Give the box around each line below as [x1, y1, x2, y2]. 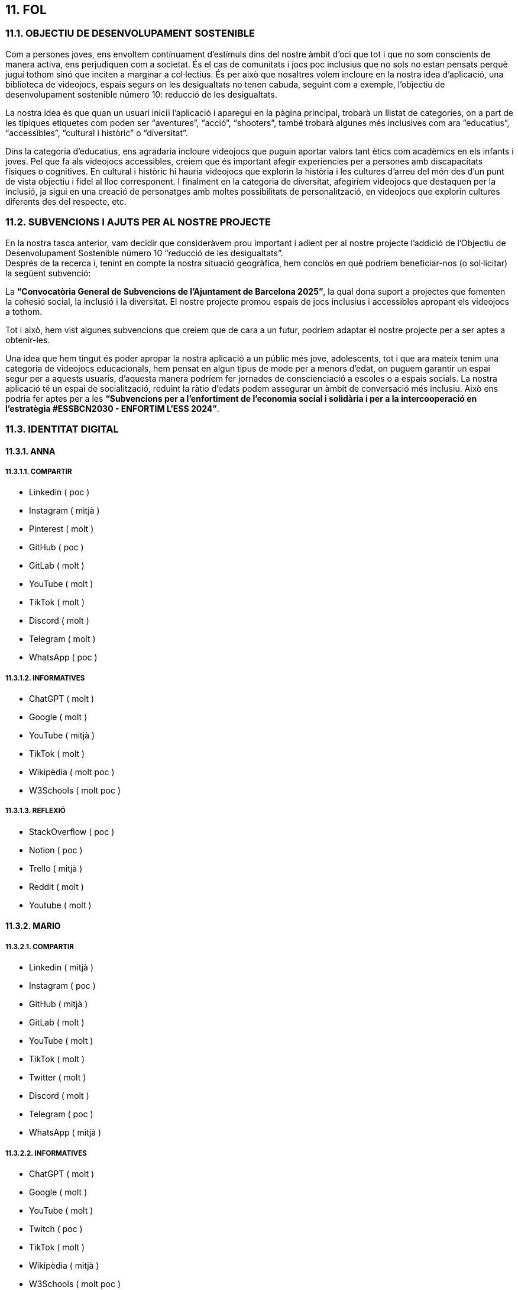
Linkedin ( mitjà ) [29, 962, 93, 973]
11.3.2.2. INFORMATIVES [5, 1149, 87, 1157]
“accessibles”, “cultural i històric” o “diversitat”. [5, 127, 188, 138]
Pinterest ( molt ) [29, 524, 94, 534]
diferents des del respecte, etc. [5, 196, 127, 207]
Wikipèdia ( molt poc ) [29, 767, 115, 778]
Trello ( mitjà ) [29, 863, 83, 873]
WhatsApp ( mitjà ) [29, 1127, 102, 1138]
